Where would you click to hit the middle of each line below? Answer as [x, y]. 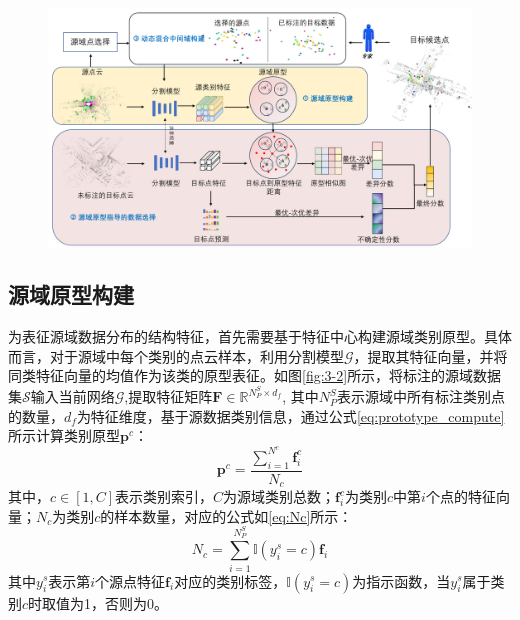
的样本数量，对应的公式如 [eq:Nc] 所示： [226, 515]
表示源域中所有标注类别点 [421, 396]
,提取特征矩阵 [168, 396]
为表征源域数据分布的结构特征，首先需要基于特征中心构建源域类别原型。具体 [260, 336]
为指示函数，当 [401, 580]
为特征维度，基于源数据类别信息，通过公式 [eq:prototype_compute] [290, 415]
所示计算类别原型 [64, 435]
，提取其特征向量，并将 [430, 355]
